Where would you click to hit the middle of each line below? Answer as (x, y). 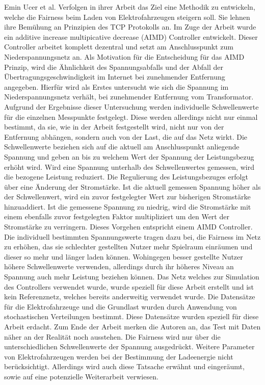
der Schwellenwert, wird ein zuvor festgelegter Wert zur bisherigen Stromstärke (127, 197)
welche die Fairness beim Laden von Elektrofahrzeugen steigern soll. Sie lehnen (127, 17)
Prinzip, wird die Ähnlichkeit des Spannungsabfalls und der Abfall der (114, 67)
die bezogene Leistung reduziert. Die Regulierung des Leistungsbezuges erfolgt (126, 177)
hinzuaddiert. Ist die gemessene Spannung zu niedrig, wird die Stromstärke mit (128, 206)
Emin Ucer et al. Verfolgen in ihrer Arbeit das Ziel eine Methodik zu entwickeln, (130, 7)
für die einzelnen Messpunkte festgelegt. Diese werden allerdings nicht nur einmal (131, 117)
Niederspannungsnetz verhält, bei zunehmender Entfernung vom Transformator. (129, 97)
